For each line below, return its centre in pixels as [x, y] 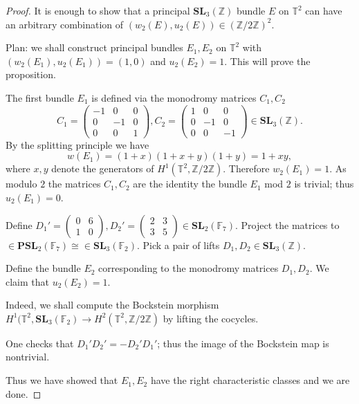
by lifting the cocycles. [211, 318]
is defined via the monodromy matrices [174, 97]
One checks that [40, 343]
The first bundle [40, 97]
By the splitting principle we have [77, 144]
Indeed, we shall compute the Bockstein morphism [112, 305]
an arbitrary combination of [65, 24]
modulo [21, 184]
